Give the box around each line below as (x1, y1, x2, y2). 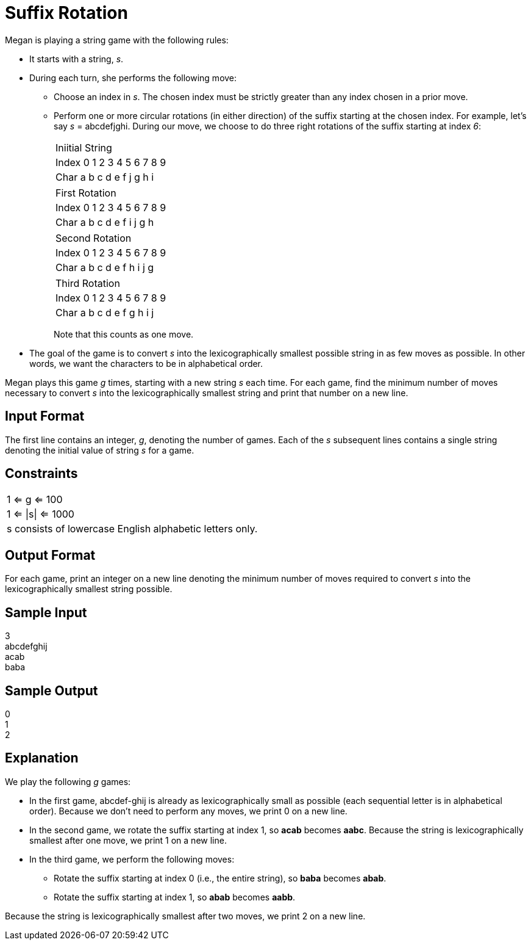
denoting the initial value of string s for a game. (5, 444, 194, 455)
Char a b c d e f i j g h (55, 215, 154, 228)
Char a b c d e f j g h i (55, 170, 154, 183)
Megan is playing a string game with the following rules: (5, 34, 229, 45)
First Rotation (55, 186, 116, 199)
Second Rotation (55, 231, 132, 244)
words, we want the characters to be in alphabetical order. (29, 358, 263, 369)
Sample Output (5, 682, 98, 698)
